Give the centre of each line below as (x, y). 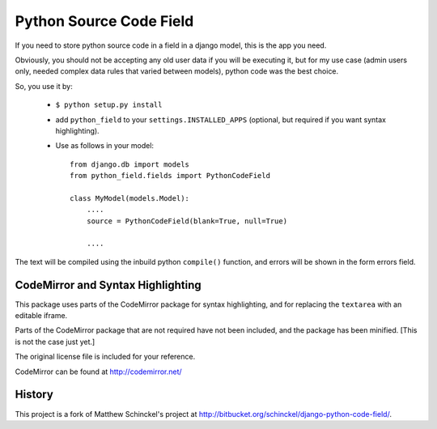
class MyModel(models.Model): (130, 198)
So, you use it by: (44, 86)
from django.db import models (130, 164)
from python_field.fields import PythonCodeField (170, 176)
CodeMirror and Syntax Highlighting (108, 285)
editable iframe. (41, 316)
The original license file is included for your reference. (105, 357)
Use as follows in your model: (104, 146)
